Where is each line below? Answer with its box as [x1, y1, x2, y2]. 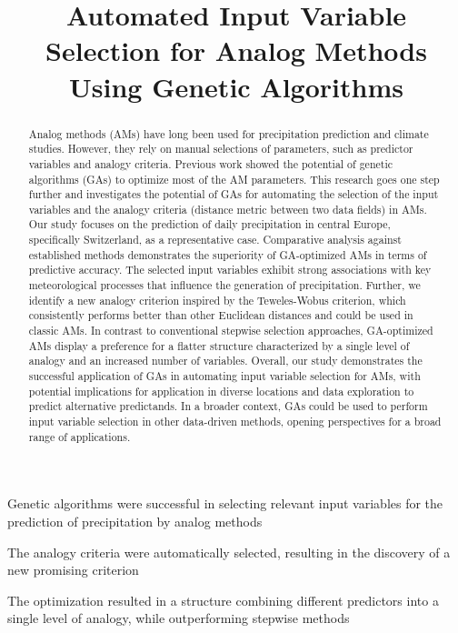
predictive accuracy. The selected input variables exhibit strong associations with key [28, 262, 432, 277]
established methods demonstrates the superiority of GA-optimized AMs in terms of [28, 246, 427, 262]
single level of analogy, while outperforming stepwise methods [7, 608, 350, 628]
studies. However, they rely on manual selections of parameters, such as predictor [28, 141, 413, 156]
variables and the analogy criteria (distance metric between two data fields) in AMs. [28, 201, 427, 216]
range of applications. [28, 428, 131, 444]
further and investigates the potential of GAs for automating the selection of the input [28, 186, 439, 202]
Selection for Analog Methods [45, 32, 427, 69]
